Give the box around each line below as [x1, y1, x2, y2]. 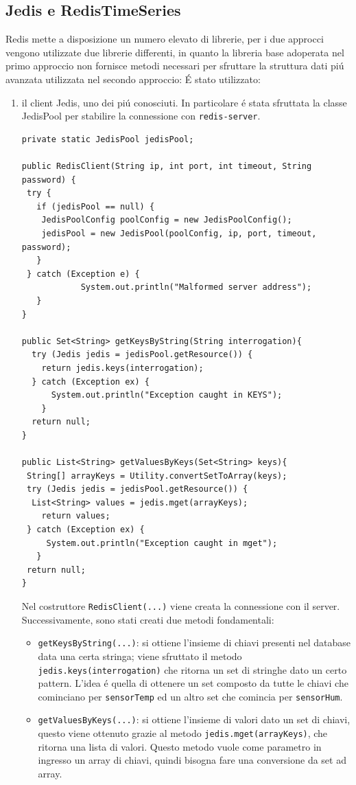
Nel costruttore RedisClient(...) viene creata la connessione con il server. [21, 599, 340, 613]
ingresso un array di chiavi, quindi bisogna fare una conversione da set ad [38, 753, 346, 767]
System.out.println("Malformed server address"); [80, 282, 312, 293]
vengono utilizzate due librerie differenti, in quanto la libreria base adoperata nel [5, 45, 344, 59]
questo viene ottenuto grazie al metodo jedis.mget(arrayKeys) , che [38, 726, 328, 740]
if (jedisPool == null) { [36, 201, 155, 212]
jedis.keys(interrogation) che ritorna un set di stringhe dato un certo [38, 662, 347, 676]
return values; [41, 511, 110, 521]
